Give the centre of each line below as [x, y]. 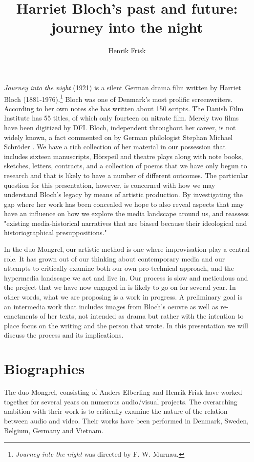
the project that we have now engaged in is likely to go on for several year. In [120, 287]
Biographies [44, 369]
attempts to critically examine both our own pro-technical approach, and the [119, 268]
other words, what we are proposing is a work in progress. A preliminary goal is [123, 297]
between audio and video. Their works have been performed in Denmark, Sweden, [126, 420]
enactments [21, 316]
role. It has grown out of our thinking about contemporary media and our [115, 258]
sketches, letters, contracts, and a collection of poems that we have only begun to [126, 166]
